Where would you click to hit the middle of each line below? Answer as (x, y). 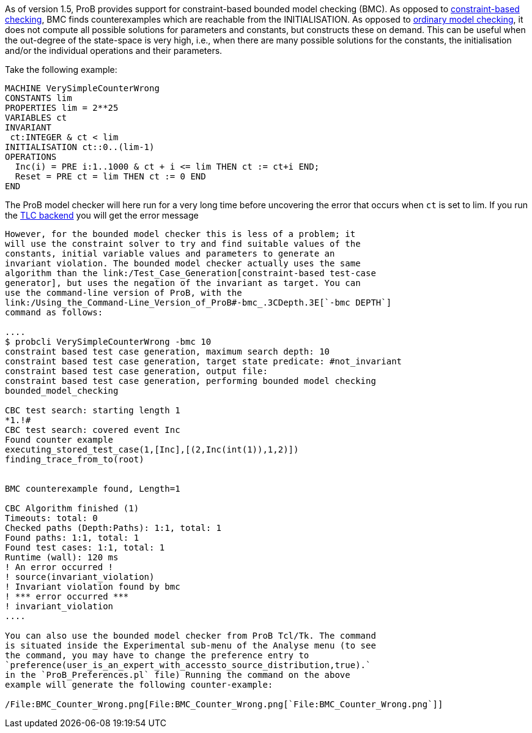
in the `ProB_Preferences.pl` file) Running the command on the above (178, 675)
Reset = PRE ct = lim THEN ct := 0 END (110, 176)
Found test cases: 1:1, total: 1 (85, 547)
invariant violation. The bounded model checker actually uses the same (183, 263)
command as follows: (54, 312)
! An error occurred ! (59, 567)
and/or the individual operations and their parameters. (114, 51)
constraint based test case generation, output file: (136, 371)
